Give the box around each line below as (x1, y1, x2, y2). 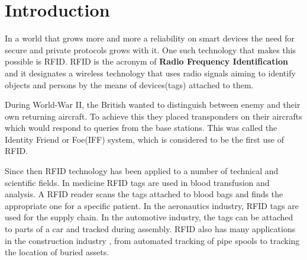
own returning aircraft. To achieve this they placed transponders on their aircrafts (5, 110, 302, 122)
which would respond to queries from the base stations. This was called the (5, 121, 277, 134)
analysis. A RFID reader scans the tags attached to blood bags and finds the (5, 188, 283, 200)
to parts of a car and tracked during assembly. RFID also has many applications (5, 223, 296, 235)
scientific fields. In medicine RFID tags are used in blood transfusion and (5, 176, 270, 188)
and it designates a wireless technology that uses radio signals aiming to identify (5, 66, 296, 79)
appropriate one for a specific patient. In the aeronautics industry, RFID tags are (5, 199, 299, 211)
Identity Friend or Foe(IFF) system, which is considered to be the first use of (5, 133, 284, 145)
